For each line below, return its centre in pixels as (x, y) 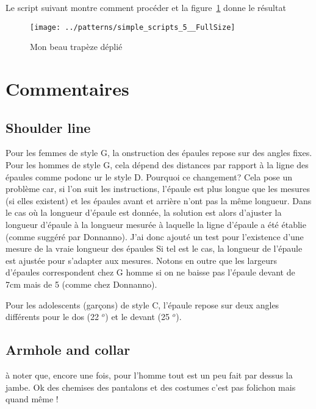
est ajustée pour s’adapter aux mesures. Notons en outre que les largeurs (141, 260)
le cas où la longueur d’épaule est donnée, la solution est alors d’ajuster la (144, 212)
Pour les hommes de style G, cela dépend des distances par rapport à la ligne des (157, 165)
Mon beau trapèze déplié (76, 47)
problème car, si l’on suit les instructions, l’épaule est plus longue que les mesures (158, 189)
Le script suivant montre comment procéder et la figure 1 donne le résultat (146, 7)
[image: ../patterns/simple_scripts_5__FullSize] (133, 27)
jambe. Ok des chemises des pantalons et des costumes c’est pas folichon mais (151, 387)
